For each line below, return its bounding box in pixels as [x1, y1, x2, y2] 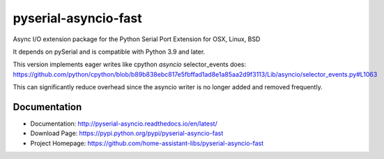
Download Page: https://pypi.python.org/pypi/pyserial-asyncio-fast [30, 129, 224, 137]
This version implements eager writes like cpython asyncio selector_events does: [13, 60, 247, 69]
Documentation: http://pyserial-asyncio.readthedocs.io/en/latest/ [30, 119, 217, 128]
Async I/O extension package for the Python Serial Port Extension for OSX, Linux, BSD [13, 35, 261, 43]
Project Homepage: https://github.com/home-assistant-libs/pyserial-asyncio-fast [30, 139, 264, 147]
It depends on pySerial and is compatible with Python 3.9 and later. [13, 47, 206, 56]
